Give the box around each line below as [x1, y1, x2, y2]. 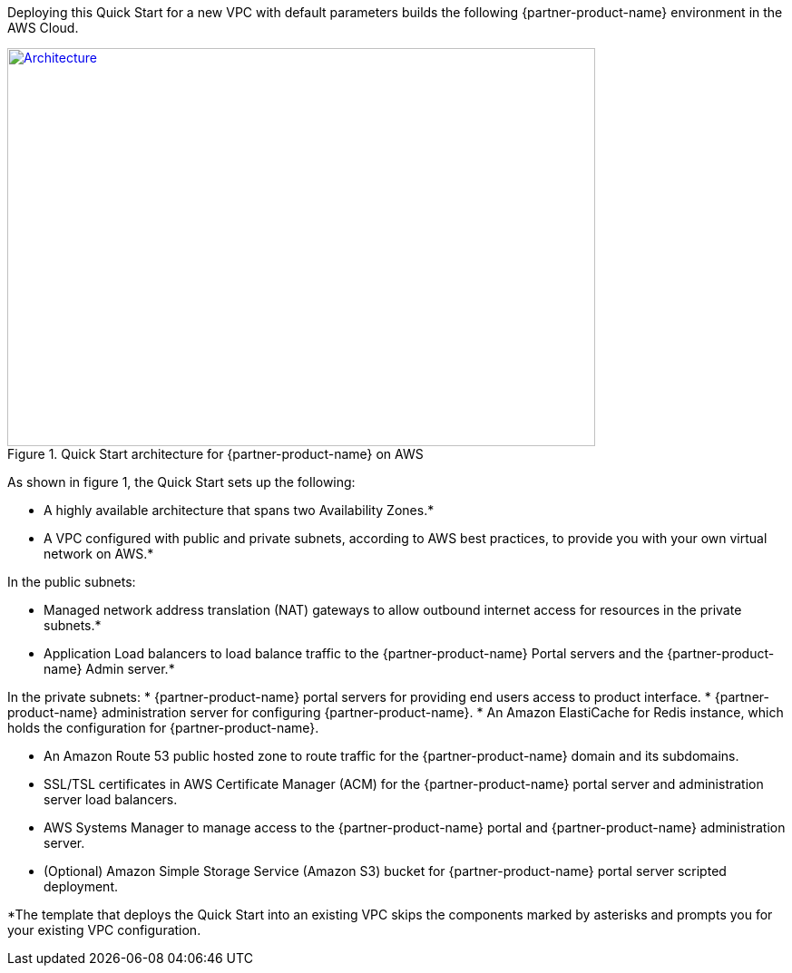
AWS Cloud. [7, 20, 79, 35]
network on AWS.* [44, 546, 154, 561]
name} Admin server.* [44, 661, 175, 676]
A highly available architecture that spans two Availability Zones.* [44, 502, 435, 518]
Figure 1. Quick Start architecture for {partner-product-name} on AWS [7, 446, 424, 462]
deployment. [44, 879, 118, 894]
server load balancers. [44, 792, 178, 807]
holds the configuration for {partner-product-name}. [7, 720, 319, 735]
